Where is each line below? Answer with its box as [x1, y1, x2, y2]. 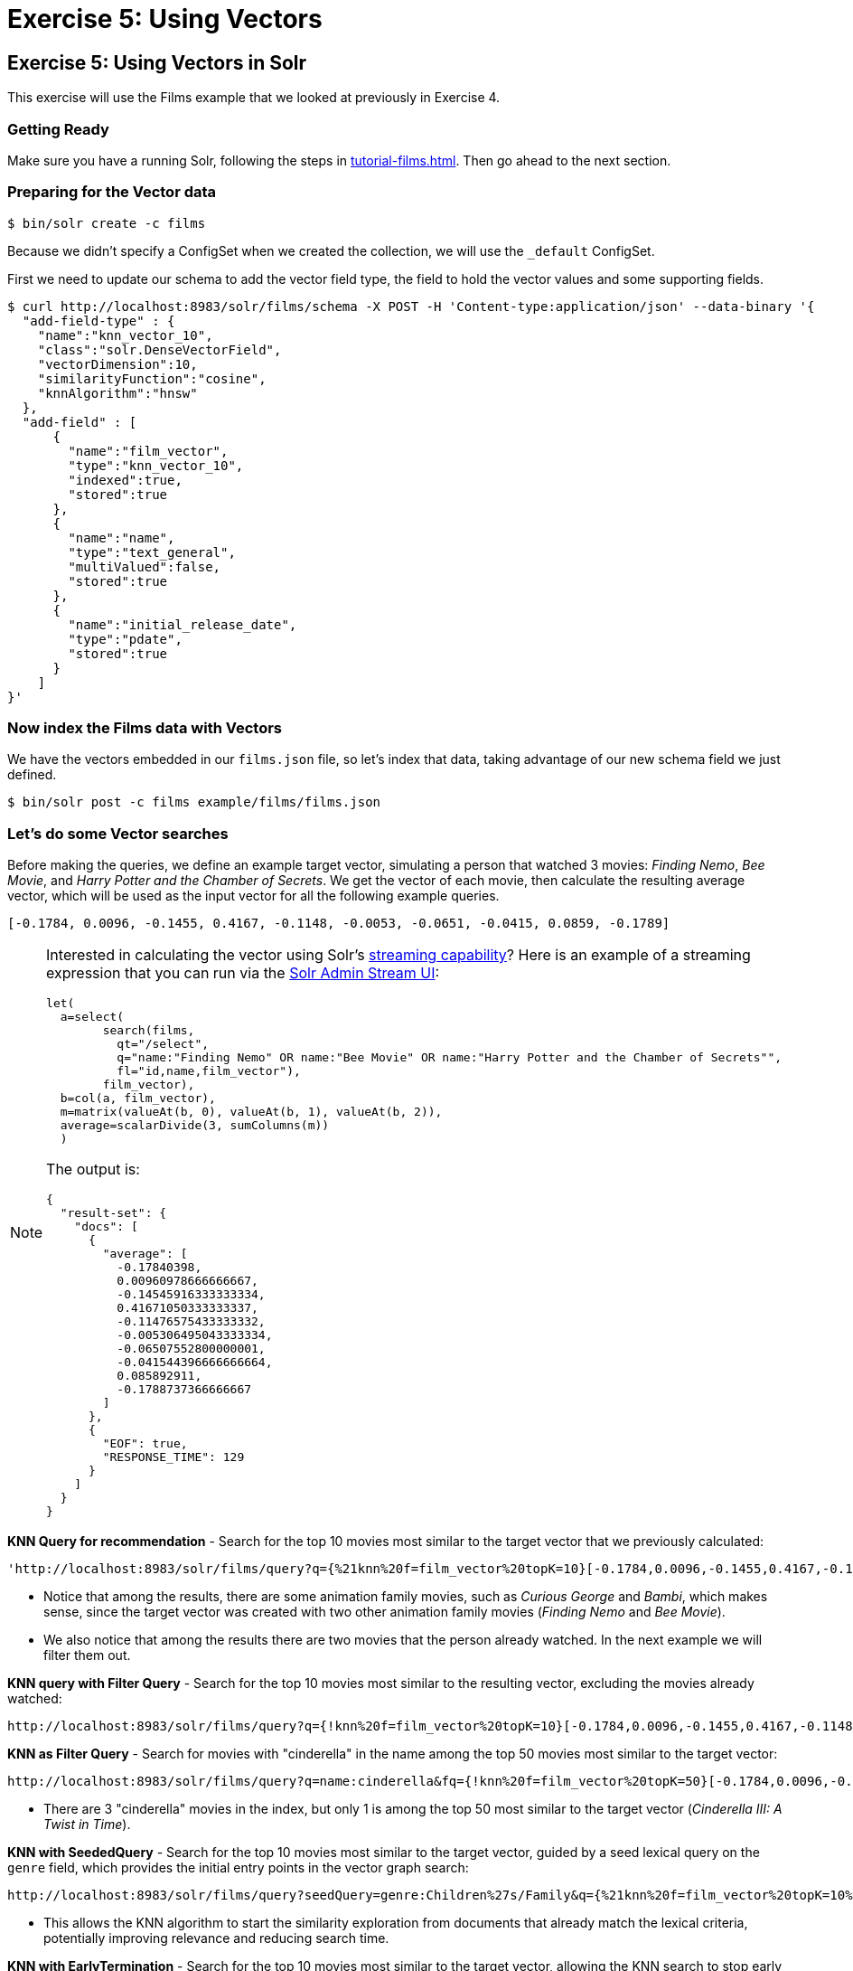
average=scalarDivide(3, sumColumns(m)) [60, 1118, 330, 1133]
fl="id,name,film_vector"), [117, 1064, 301, 1079]
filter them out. [43, 1647, 131, 1664]
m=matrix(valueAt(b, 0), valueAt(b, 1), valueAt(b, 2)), [60, 1105, 443, 1119]
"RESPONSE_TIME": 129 [102, 1450, 245, 1465]
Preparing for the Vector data [7, 183, 217, 202]
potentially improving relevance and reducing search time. [43, 1930, 389, 1947]
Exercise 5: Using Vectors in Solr [7, 51, 307, 74]
